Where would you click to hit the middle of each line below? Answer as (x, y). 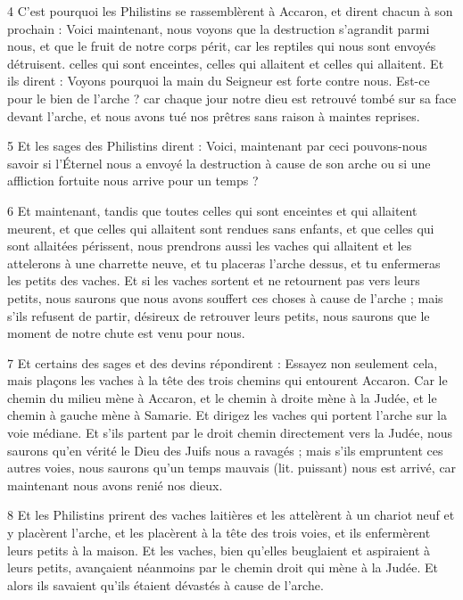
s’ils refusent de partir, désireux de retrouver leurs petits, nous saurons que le (219, 315)
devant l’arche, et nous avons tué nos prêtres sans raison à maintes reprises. (214, 115)
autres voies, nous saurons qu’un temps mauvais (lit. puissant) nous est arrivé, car (232, 468)
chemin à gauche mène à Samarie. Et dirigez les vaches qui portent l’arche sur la (227, 415)
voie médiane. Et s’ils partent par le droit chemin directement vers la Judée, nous (230, 433)
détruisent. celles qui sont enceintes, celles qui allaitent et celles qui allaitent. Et (226, 63)
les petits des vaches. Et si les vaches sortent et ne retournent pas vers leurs (214, 280)
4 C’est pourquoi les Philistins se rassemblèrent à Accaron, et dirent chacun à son (230, 11)
